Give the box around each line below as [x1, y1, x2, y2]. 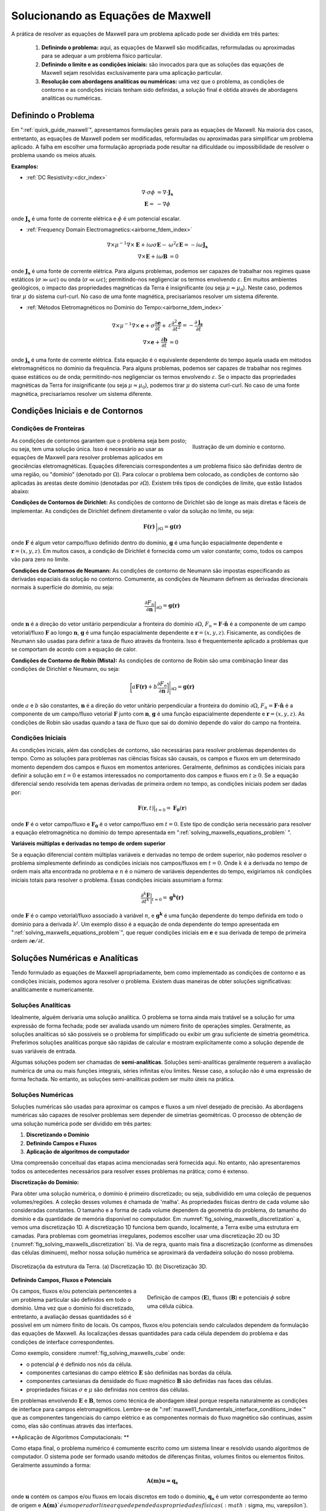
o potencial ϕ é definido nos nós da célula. [26, 1361, 133, 1368]
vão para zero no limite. [11, 556, 70, 563]
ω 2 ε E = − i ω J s [168, 241, 208, 250]
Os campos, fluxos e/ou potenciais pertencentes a [11, 1287, 137, 1295]
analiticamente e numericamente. [11, 986, 95, 994]
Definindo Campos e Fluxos [26, 1139, 97, 1147]
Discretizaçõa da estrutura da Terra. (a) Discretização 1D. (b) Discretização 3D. [11, 1263, 208, 1270]
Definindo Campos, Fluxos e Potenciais [11, 1276, 112, 1284]
